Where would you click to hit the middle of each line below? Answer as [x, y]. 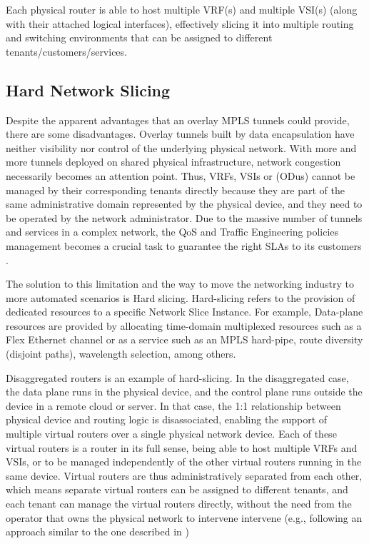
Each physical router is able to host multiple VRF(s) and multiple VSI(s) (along [182, 9]
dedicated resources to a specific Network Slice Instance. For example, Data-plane [184, 312]
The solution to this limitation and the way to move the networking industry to [180, 284]
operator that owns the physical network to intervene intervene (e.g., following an [184, 517]
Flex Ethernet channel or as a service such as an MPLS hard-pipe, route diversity [184, 339]
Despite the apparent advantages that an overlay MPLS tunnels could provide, [178, 120]
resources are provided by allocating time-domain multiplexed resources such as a [184, 325]
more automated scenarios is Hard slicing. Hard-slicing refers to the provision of [181, 297]
